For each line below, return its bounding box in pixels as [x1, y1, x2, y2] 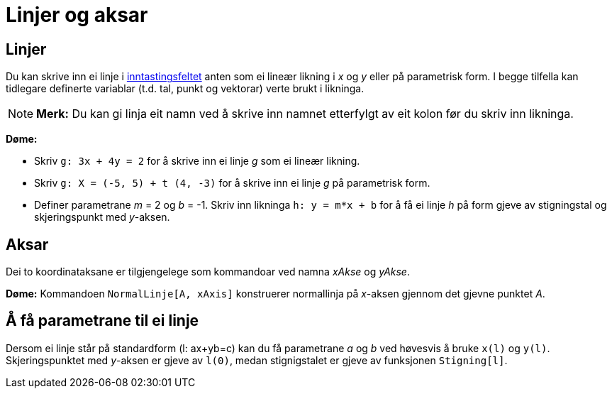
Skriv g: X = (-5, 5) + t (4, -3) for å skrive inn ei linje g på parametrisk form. [34, 177, 430, 190]
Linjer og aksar [6, 3, 148, 27]
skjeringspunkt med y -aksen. [34, 211, 170, 224]
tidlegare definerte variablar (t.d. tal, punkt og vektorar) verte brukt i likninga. [6, 82, 365, 95]
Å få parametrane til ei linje [6, 312, 199, 330]
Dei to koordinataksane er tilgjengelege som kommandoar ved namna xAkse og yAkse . [6, 266, 410, 278]
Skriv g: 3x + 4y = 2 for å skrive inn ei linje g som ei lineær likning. [34, 155, 360, 168]
